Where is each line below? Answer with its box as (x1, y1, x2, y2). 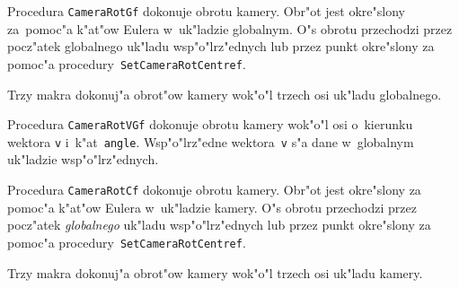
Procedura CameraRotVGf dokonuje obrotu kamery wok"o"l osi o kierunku (7, 115, 413, 134)
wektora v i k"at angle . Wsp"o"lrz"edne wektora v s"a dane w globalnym (7, 132, 414, 151)
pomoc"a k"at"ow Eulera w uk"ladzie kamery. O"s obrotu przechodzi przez (7, 197, 417, 216)
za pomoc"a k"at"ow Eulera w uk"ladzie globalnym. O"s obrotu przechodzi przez (7, 19, 453, 38)
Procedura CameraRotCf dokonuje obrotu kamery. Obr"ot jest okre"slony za (7, 180, 421, 198)
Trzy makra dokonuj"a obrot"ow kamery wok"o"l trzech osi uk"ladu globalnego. (7, 84, 442, 103)
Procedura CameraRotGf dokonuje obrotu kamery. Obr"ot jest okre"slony (7, 2, 405, 20)
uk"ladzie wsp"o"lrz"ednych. (7, 150, 159, 169)
